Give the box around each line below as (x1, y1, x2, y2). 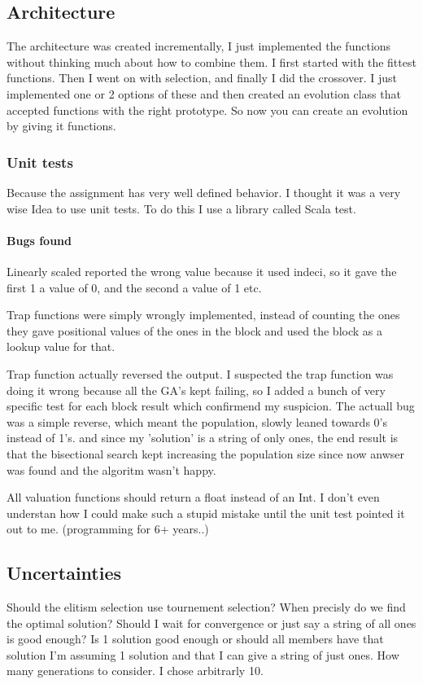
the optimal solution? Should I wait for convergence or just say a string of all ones (7, 614, 416, 631)
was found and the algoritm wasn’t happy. (7, 461, 216, 478)
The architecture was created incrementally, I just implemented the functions (7, 37, 391, 55)
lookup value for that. (7, 338, 116, 355)
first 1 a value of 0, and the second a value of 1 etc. (7, 278, 262, 296)
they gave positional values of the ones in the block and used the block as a (7, 322, 382, 339)
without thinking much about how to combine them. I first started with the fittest (7, 53, 416, 70)
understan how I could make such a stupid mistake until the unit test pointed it (7, 504, 405, 521)
